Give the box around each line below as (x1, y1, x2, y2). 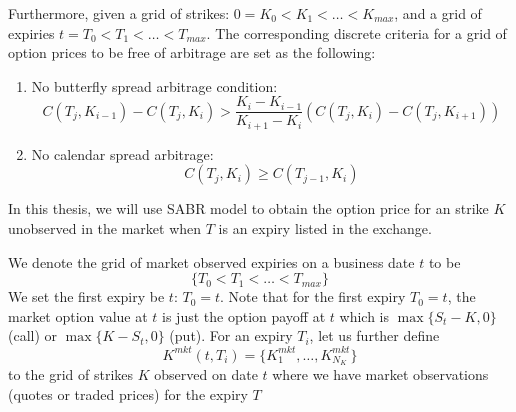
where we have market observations (272, 364, 489, 385)
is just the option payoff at (162, 305, 326, 326)
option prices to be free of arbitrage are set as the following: (8, 42, 376, 63)
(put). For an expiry (169, 325, 293, 346)
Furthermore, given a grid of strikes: (8, 3, 230, 23)
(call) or (8, 325, 58, 346)
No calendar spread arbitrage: (31, 143, 214, 164)
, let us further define (309, 325, 440, 346)
